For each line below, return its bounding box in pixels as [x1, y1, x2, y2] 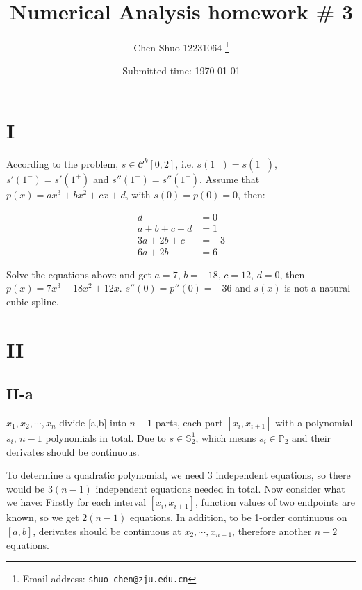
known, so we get [6, 510, 79, 525]
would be [6, 481, 45, 495]
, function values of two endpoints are [195, 495, 355, 509]
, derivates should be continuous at [33, 523, 181, 538]
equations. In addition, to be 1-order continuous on [129, 510, 347, 525]
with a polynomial [275, 415, 353, 429]
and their [292, 430, 331, 445]
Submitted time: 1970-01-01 [122, 63, 240, 78]
